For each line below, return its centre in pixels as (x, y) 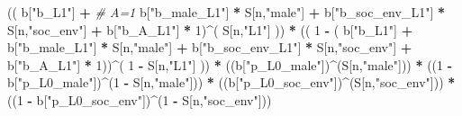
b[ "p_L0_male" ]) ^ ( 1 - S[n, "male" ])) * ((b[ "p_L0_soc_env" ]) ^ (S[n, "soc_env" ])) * (231, 82)
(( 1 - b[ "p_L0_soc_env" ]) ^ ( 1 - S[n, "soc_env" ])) (140, 99)
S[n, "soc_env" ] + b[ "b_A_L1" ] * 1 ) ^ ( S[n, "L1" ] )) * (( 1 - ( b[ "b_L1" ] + (210, 29)
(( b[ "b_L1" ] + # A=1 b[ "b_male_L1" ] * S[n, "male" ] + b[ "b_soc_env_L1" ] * (226, 12)
